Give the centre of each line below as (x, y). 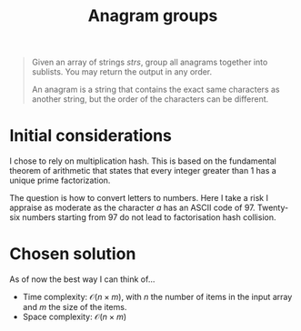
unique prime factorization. (60, 181)
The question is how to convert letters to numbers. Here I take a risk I (139, 198)
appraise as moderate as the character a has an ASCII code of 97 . (133, 208)
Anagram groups (153, 16)
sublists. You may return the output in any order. (122, 72)
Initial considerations (91, 136)
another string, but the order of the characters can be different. (150, 99)
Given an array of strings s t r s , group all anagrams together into (150, 62)
